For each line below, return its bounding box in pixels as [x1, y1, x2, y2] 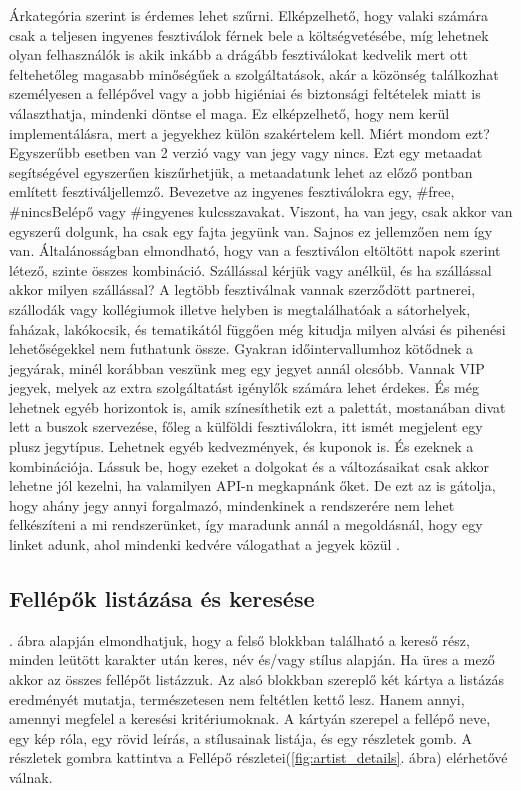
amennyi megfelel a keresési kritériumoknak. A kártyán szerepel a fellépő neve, [9, 708, 491, 729]
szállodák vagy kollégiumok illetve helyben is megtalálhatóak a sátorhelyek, [9, 298, 471, 319]
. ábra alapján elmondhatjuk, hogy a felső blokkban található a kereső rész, [9, 629, 470, 650]
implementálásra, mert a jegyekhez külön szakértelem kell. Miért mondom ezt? [9, 122, 490, 143]
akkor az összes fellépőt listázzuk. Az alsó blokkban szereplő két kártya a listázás [9, 669, 504, 690]
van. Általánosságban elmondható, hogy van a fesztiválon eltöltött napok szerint [9, 240, 501, 261]
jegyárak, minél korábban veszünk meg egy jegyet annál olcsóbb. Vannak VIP [9, 357, 485, 378]
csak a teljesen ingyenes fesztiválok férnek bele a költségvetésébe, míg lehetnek [9, 24, 489, 45]
